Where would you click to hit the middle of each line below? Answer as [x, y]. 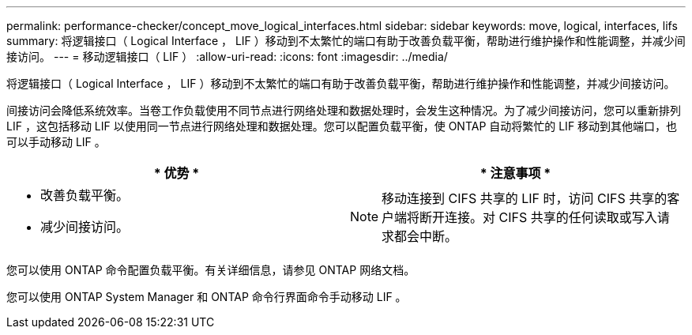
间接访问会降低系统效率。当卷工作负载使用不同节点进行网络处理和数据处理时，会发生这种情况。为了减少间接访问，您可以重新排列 [344, 110]
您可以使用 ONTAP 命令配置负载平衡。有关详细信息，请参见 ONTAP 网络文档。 [211, 270]
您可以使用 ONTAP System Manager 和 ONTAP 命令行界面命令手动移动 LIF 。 [207, 297]
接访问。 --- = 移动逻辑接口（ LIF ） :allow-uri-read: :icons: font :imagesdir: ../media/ [227, 56]
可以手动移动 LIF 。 [56, 142]
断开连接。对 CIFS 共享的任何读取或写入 [538, 217]
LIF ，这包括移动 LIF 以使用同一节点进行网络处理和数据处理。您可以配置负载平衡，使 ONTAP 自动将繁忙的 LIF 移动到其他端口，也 [342, 126]
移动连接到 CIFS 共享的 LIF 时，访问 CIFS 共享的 [525, 198]
